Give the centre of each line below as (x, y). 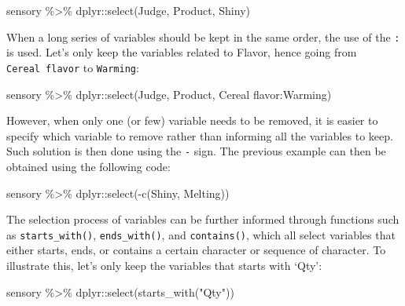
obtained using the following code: (88, 166)
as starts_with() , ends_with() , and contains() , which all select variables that (201, 234)
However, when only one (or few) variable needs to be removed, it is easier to (192, 120)
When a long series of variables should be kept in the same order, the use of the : (203, 36)
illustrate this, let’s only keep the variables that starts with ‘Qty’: (164, 265)
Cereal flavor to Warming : (73, 67)
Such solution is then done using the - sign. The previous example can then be (196, 151)
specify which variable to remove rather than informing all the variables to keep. (200, 135)
